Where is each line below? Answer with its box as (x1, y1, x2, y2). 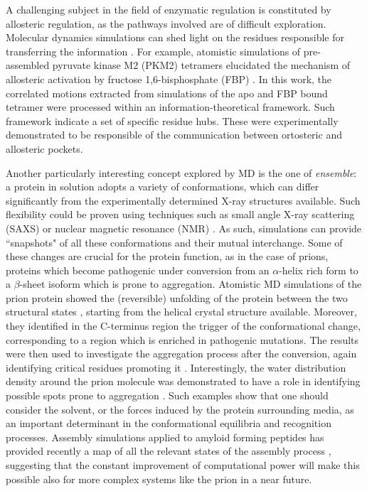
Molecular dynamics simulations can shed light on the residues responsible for (6, 30, 344, 45)
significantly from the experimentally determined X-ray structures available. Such (6, 193, 361, 207)
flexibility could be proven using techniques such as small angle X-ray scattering (6, 207, 355, 222)
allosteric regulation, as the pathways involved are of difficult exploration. (6, 16, 326, 31)
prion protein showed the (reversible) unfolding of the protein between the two (6, 290, 348, 305)
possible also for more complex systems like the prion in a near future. (6, 471, 312, 486)
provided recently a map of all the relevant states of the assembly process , (6, 443, 331, 458)
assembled (6, 58, 50, 72)
